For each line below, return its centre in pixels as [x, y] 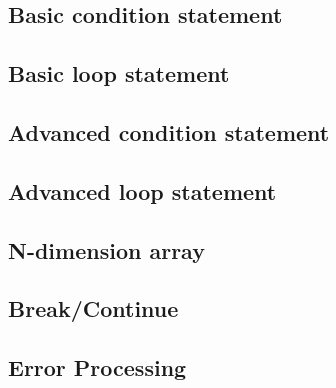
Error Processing [97, 367]
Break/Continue [93, 308]
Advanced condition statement [169, 131]
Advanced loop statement [142, 190]
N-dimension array [106, 249]
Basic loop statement [119, 73]
